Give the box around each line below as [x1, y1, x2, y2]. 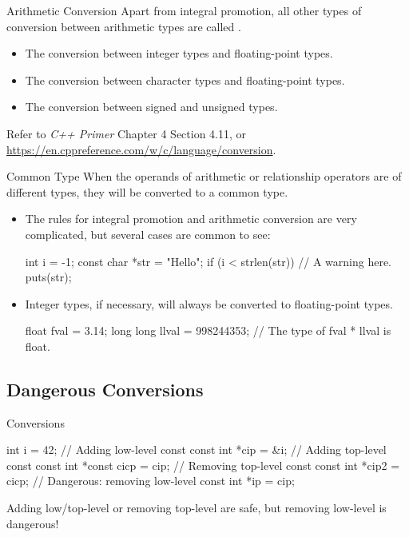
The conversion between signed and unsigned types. [25, 98, 278, 115]
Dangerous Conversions [6, 376, 204, 401]
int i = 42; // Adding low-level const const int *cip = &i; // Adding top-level [6, 441, 387, 458]
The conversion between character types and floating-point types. [25, 71, 345, 88]
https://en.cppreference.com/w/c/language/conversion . [6, 141, 276, 157]
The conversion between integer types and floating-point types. [25, 45, 333, 62]
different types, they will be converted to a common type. [6, 183, 288, 200]
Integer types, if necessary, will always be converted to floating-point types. [25, 295, 393, 312]
